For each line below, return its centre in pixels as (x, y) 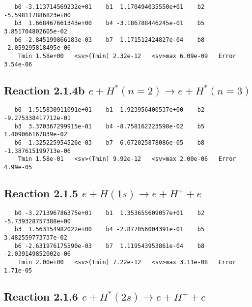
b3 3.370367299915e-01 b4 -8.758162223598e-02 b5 (110, 126)
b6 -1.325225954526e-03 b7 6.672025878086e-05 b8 (110, 143)
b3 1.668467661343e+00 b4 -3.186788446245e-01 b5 (110, 23)
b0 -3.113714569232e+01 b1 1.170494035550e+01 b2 (110, 7)
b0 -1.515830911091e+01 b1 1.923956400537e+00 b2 (110, 110)
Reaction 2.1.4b (44, 90)
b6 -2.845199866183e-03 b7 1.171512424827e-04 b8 (110, 40)
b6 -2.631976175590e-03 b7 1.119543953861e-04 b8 (110, 246)
